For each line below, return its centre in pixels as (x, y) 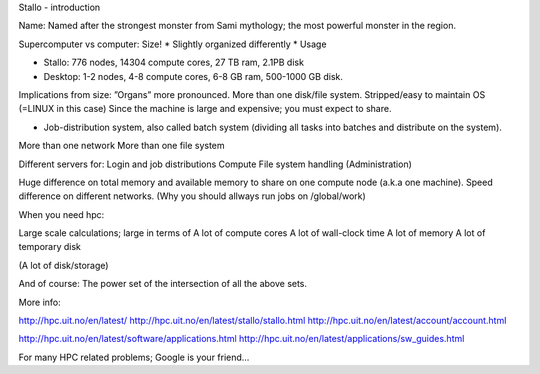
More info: (40, 302)
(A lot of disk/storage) (63, 265)
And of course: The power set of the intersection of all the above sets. (163, 284)
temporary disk (50, 247)
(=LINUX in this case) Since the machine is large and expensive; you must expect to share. (205, 109)
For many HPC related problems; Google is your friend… (134, 357)
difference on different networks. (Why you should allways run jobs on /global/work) (192, 196)
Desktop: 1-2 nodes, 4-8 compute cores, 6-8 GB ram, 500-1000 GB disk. (193, 76)
